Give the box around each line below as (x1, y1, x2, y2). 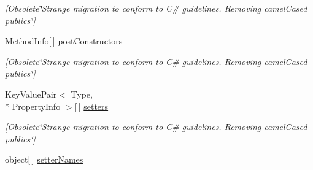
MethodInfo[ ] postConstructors (5, 34, 123, 47)
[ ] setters (74, 99, 109, 112)
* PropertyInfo (5, 99, 61, 112)
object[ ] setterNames (5, 153, 83, 166)
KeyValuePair (5, 87, 57, 100)
